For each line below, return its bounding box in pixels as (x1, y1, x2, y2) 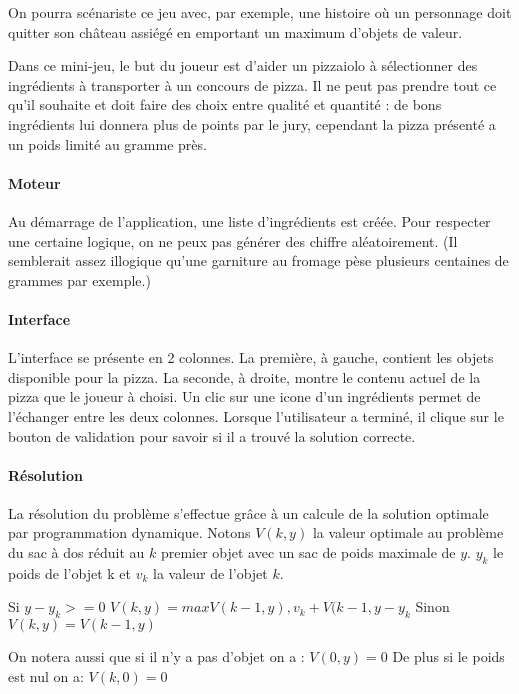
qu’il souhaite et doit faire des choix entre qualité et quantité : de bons (8, 94, 442, 115)
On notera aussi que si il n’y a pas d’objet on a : (8, 646, 305, 667)
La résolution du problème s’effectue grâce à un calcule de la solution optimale (8, 502, 489, 523)
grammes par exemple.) (8, 269, 151, 290)
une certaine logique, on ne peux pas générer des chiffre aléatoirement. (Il (8, 230, 458, 251)
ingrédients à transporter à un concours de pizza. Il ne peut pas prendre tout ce (8, 74, 497, 95)
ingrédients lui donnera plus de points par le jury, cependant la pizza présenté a (8, 113, 496, 134)
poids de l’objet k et (8, 562, 131, 583)
